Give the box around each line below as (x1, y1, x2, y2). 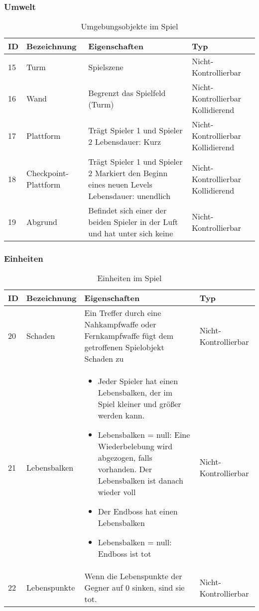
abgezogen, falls (98, 452, 152, 464)
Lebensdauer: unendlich (88, 190, 171, 202)
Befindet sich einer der (88, 204, 167, 216)
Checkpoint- (26, 167, 69, 179)
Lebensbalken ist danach (98, 475, 183, 487)
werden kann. (98, 409, 145, 421)
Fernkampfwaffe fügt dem (84, 330, 174, 342)
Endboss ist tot (98, 548, 151, 560)
